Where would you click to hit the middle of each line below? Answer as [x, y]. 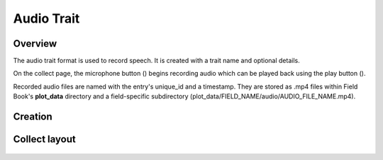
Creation [33, 117]
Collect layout [44, 139]
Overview [35, 44]
